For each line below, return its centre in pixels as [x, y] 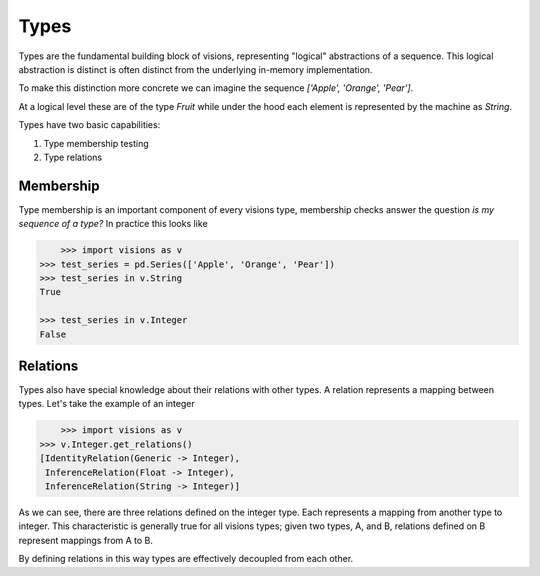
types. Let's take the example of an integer [106, 404]
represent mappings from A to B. [86, 540]
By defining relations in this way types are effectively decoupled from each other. [186, 559]
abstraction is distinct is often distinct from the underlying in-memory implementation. [195, 69]
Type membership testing [96, 143]
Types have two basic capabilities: [89, 125]
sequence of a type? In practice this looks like [113, 224]
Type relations [73, 157]
